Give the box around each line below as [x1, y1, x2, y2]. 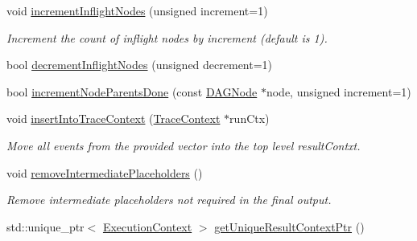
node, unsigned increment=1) [266, 83, 411, 100]
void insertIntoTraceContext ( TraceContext [6, 110, 221, 127]
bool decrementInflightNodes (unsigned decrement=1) [6, 56, 273, 73]
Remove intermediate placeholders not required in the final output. [6, 191, 332, 208]
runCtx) [229, 110, 270, 127]
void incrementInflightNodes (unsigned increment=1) [6, 2, 268, 18]
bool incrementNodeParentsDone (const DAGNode [6, 83, 258, 100]
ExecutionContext [102, 218, 192, 235]
